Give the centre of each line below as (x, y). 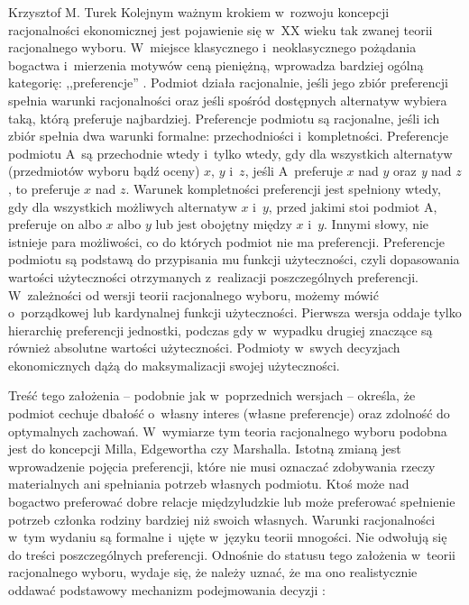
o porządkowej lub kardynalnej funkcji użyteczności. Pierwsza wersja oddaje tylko (235, 312)
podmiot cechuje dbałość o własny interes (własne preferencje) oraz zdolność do (229, 413)
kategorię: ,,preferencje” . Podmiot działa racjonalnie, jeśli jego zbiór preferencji (228, 82)
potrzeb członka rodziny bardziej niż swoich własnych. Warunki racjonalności (222, 519)
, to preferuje (44, 188)
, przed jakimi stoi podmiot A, (353, 206)
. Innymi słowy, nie (377, 224)
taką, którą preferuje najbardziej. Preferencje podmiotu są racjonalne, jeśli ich (224, 118)
